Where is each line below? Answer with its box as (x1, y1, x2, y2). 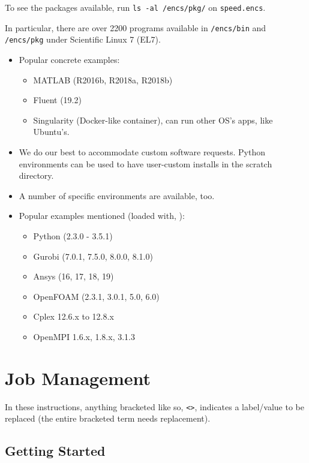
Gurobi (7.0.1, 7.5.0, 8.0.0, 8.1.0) (33, 249, 153, 262)
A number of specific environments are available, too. (19, 189, 215, 202)
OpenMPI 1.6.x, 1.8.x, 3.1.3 (33, 330, 135, 342)
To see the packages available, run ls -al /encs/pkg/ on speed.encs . (5, 1, 266, 13)
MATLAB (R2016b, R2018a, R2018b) (33, 73, 173, 86)
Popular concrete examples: (19, 53, 120, 65)
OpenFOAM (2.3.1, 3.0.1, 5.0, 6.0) (33, 290, 160, 302)
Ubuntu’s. (33, 125, 70, 138)
